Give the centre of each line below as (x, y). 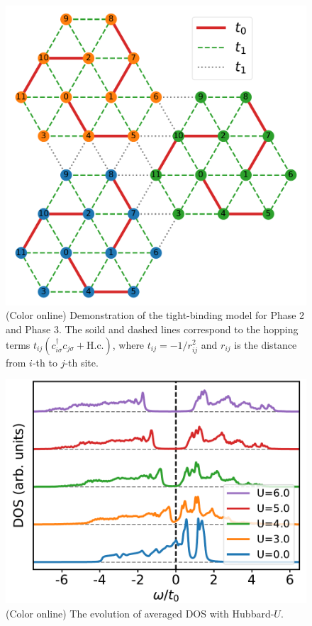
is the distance (266, 344)
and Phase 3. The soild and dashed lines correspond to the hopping (152, 329)
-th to (45, 362)
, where (128, 344)
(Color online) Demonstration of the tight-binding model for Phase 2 (155, 315)
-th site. (82, 362)
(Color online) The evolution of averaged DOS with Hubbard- (140, 613)
